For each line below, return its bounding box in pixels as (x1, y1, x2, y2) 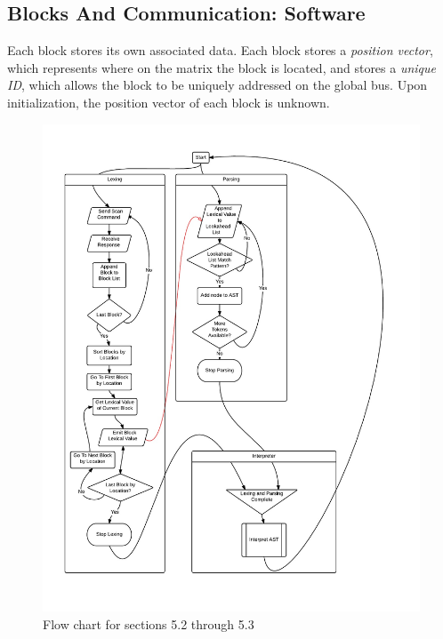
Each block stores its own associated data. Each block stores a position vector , (7, 41, 433, 60)
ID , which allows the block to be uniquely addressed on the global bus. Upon (7, 76, 428, 94)
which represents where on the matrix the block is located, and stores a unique (7, 58, 437, 76)
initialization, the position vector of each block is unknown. (7, 92, 330, 111)
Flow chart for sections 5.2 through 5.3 (43, 615, 254, 634)
